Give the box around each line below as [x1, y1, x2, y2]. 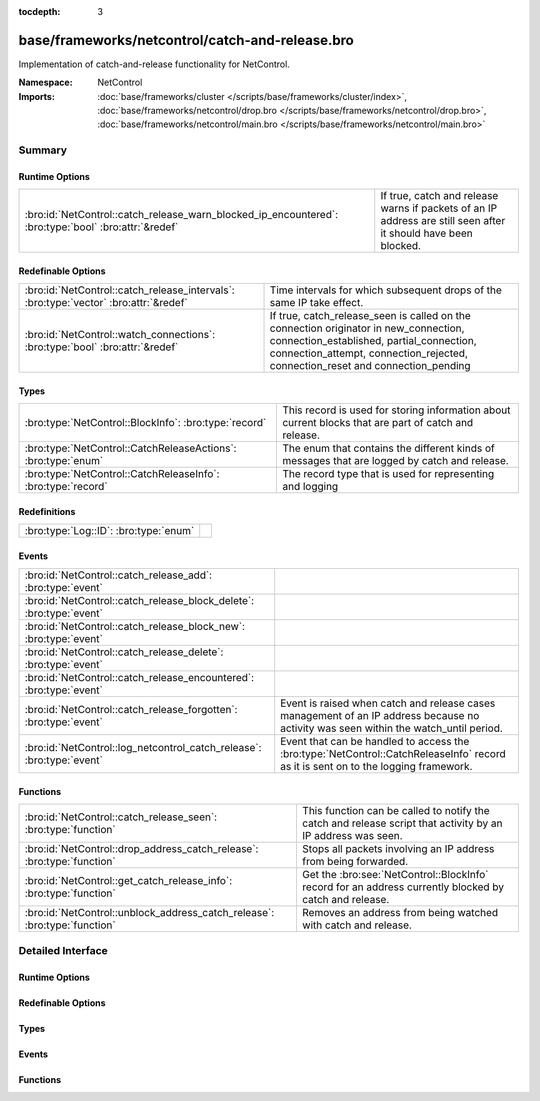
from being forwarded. [301, 855, 409, 869]
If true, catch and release [380, 189, 499, 203]
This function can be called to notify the [301, 804, 490, 818]
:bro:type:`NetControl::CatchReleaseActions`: [24, 441, 237, 455]
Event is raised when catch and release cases [280, 696, 496, 710]
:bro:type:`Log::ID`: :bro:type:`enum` [24, 524, 195, 538]
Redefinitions [18, 506, 76, 518]
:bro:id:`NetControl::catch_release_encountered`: [24, 671, 255, 685]
